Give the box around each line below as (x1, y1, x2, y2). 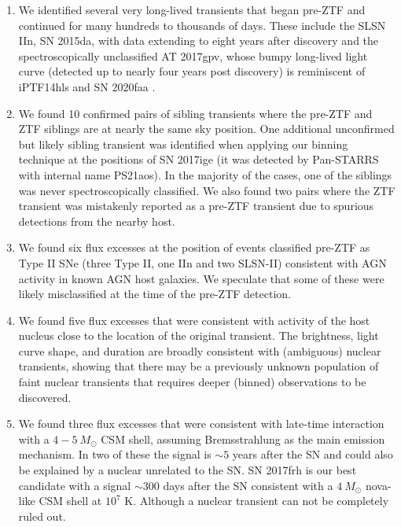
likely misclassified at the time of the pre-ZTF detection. (18, 286, 291, 302)
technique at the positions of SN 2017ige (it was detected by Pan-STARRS (18, 151, 379, 168)
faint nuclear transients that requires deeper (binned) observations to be (18, 374, 366, 390)
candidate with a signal (18, 477, 131, 493)
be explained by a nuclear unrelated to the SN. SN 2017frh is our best (18, 462, 357, 478)
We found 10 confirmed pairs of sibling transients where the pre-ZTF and (18, 105, 373, 121)
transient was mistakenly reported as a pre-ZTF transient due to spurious (18, 197, 374, 214)
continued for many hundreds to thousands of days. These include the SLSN (18, 17, 386, 33)
